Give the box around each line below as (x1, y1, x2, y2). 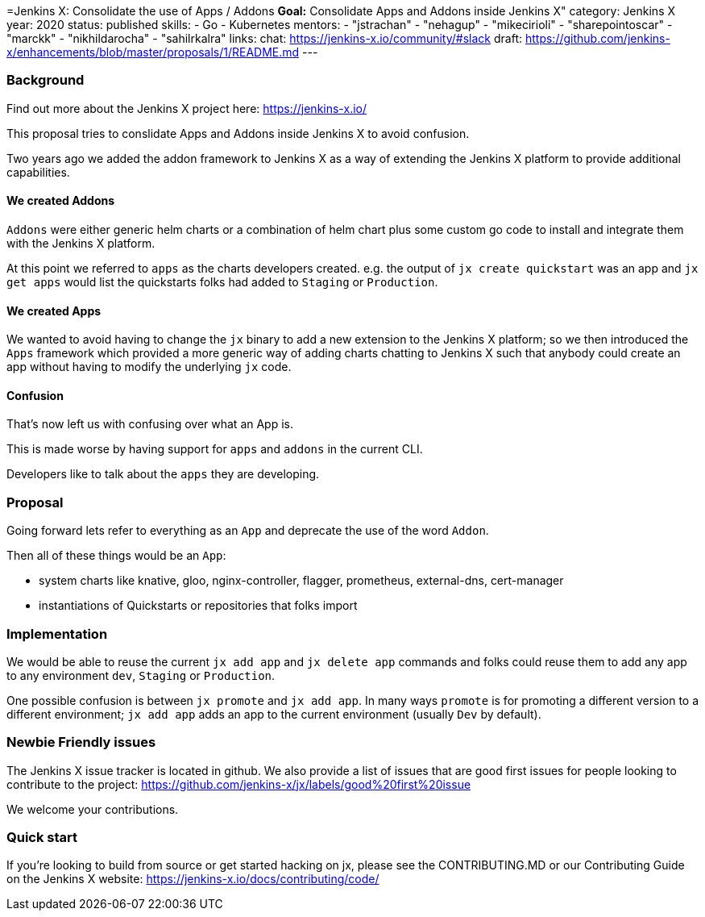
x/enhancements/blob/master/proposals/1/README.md (6, 45, 300, 59)
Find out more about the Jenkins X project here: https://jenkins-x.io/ (6, 101, 367, 115)
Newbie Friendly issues (6, 734, 156, 751)
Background (6, 72, 85, 89)
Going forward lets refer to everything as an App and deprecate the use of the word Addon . (6, 523, 489, 538)
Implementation (6, 625, 108, 642)
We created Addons (6, 194, 115, 208)
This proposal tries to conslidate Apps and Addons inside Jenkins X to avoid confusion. (6, 126, 470, 140)
